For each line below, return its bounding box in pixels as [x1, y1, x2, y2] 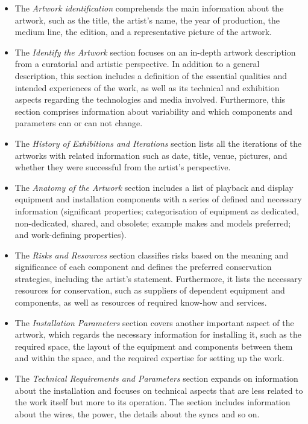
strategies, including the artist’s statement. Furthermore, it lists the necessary [14, 272, 303, 284]
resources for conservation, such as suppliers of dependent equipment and [14, 284, 285, 297]
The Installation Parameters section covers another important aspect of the [14, 316, 294, 329]
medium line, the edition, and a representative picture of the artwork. [14, 25, 272, 38]
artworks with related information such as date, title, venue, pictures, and [14, 149, 288, 161]
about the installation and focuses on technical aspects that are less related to [14, 384, 303, 396]
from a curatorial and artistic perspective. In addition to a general [14, 57, 260, 70]
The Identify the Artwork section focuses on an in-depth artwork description [14, 45, 296, 58]
